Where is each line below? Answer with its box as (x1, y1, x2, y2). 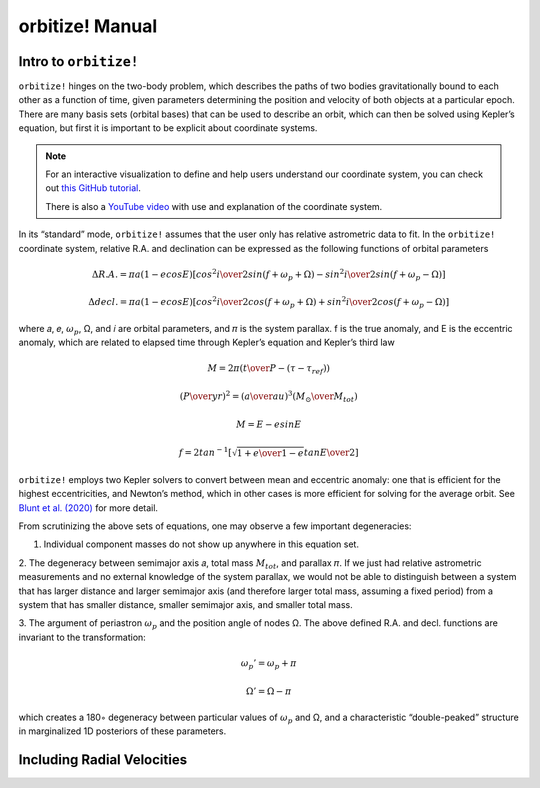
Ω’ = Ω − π (245, 685, 292, 697)
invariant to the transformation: (18, 631, 147, 643)
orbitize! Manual (18, 15, 158, 37)
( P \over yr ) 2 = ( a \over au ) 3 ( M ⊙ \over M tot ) (179, 389, 359, 404)
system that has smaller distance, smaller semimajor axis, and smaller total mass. (18, 599, 354, 611)
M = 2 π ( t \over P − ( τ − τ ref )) (207, 363, 330, 377)
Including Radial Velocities (18, 751, 188, 769)
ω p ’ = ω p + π (240, 658, 297, 671)
